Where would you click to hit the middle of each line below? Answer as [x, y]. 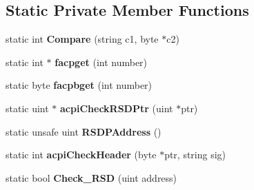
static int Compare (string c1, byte [82, 39]
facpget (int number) [101, 62]
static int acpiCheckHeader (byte [81, 155]
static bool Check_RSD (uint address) [91, 177]
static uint [27, 108]
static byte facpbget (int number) [79, 85]
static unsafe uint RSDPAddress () [84, 131]
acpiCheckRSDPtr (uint [117, 108]
